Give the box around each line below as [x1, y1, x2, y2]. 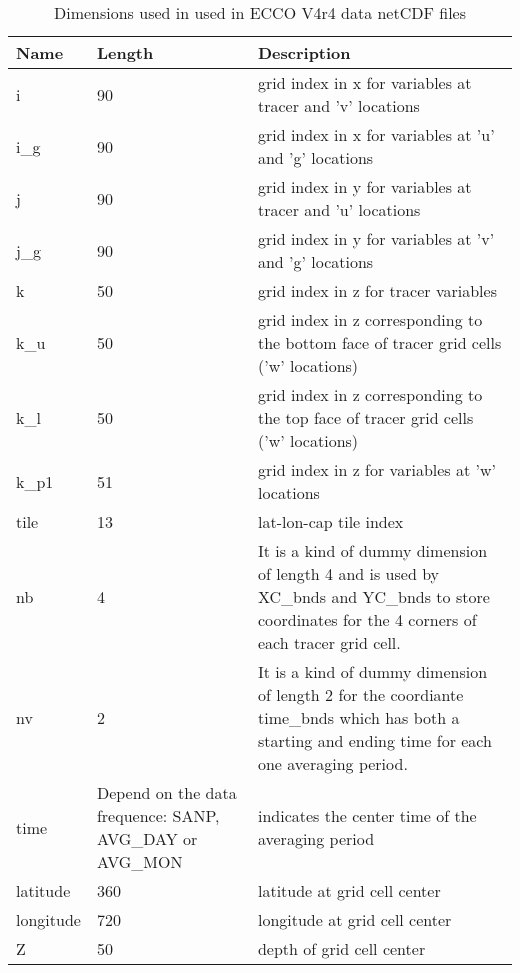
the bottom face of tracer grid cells [257, 331, 502, 354]
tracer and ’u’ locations [257, 198, 421, 221]
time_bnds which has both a [257, 706, 460, 729]
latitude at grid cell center [257, 879, 441, 902]
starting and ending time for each [257, 729, 492, 752]
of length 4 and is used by [257, 562, 440, 585]
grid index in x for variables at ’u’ [257, 123, 495, 146]
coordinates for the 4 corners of [257, 608, 477, 631]
